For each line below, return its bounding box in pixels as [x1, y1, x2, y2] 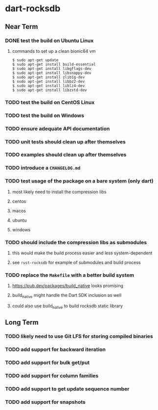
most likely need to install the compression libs [12, 189, 107, 195]
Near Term [5, 23, 38, 31]
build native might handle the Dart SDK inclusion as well [12, 292, 122, 299]
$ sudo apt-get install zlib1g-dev [12, 74, 85, 80]
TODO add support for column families [5, 372, 99, 379]
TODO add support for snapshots [5, 398, 86, 405]
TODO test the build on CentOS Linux [5, 99, 95, 106]
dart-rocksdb [5, 3, 61, 14]
